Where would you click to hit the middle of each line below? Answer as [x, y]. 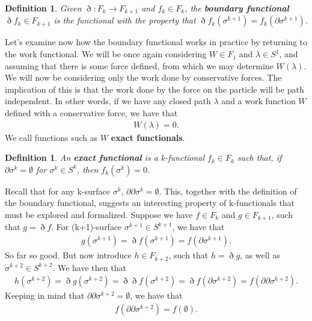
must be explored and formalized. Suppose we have [99, 215]
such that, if [259, 157]
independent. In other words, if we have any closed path [108, 101]
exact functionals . [148, 137]
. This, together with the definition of [228, 191]
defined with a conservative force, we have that [91, 113]
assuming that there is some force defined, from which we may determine [139, 65]
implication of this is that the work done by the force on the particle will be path [154, 89]
